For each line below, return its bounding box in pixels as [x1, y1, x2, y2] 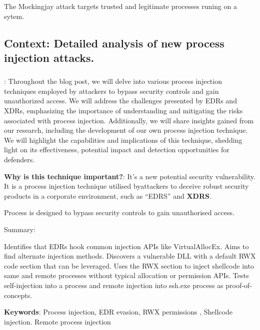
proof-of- [225, 280, 252, 290]
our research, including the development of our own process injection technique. [4, 125, 248, 135]
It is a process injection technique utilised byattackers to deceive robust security [4, 181, 249, 191]
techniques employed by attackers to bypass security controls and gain [4, 85, 219, 96]
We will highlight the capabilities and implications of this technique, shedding [4, 134, 242, 145]
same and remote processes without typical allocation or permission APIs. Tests [4, 270, 249, 281]
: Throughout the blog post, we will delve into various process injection [4, 76, 222, 86]
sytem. [4, 10, 24, 21]
